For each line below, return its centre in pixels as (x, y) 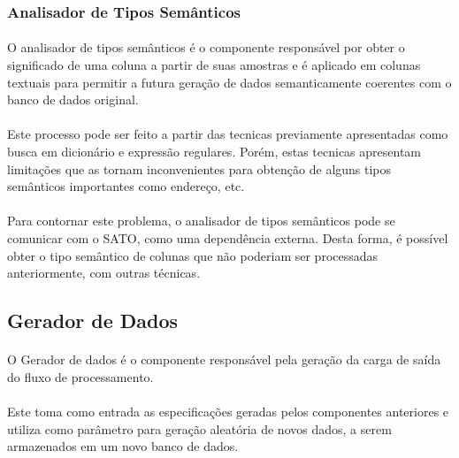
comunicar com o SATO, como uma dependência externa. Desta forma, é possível (228, 237)
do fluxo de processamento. (80, 376)
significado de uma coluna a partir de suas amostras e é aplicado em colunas (214, 65)
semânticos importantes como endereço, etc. (126, 186)
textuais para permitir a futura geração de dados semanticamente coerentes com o (229, 82)
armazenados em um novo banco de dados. (123, 446)
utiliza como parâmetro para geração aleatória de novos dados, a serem (199, 428)
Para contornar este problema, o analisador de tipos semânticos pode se (201, 221)
